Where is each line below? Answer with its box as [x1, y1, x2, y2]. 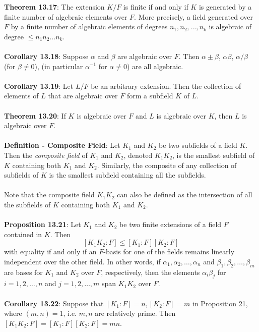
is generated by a [199, 2, 252, 12]
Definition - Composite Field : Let [4, 140, 120, 150]
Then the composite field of [4, 149, 88, 160]
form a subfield [126, 90, 173, 101]
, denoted [123, 149, 153, 160]
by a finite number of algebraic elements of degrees [11, 21, 168, 32]
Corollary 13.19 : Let [4, 80, 74, 91]
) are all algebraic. [126, 61, 183, 71]
